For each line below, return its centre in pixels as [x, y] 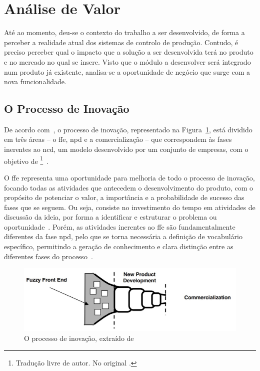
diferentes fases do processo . [48, 256]
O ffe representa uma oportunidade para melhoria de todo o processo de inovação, [129, 177]
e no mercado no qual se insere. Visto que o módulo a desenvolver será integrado [127, 61]
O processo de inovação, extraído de [79, 338]
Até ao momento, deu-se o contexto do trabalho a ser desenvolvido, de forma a [124, 32]
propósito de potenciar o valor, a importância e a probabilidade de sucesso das [124, 197]
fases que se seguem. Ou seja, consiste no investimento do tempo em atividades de [130, 207]
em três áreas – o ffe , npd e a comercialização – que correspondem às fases [118, 139]
